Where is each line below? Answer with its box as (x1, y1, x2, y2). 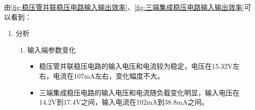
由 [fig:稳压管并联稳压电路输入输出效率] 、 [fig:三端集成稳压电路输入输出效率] (4, 2, 244, 12)
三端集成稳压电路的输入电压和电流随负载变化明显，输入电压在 (39, 87, 240, 97)
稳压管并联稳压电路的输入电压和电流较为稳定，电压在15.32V (39, 61, 233, 71)
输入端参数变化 (27, 44, 76, 55)
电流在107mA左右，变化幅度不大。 (53, 70, 164, 81)
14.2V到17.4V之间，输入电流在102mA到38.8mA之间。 (39, 97, 209, 107)
